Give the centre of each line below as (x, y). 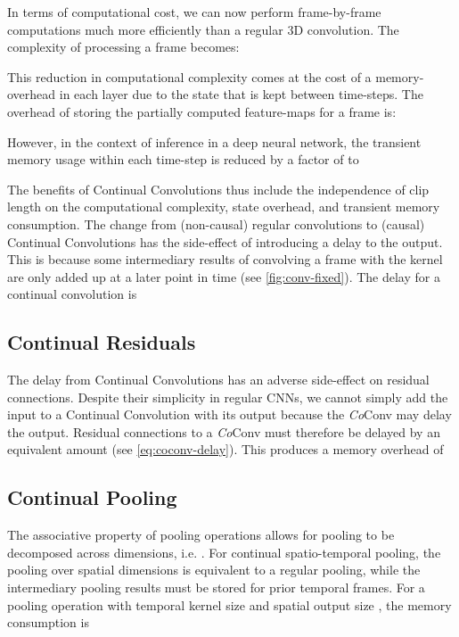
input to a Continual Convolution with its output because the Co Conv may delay (229, 414)
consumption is (48, 622)
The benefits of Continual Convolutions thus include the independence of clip (218, 189)
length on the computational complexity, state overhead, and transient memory (224, 207)
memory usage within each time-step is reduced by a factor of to (183, 159)
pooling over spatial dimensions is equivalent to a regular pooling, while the (214, 570)
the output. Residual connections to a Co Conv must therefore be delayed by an (224, 431)
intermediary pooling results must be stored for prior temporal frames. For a (216, 587)
